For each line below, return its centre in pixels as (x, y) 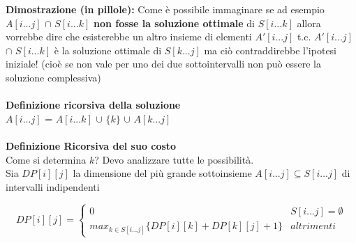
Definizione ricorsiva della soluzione (93, 105)
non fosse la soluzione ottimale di (174, 23)
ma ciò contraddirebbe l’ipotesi (270, 50)
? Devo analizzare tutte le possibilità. (174, 159)
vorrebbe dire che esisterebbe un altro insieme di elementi (129, 37)
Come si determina (46, 159)
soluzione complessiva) (53, 77)
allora (309, 23)
